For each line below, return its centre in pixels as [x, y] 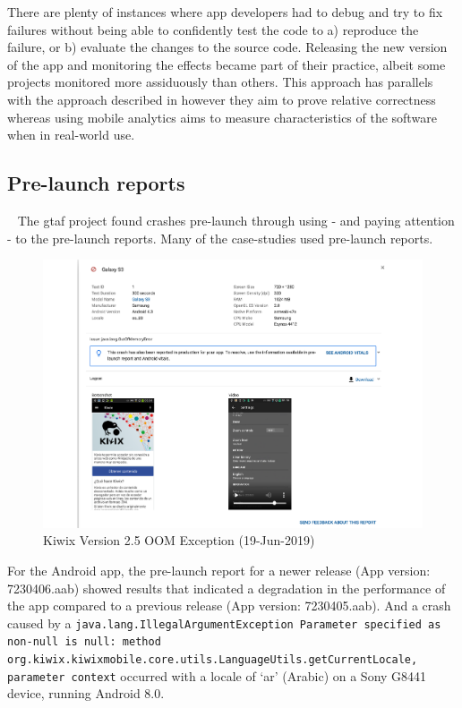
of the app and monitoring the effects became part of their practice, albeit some [227, 64]
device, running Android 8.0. [86, 693]
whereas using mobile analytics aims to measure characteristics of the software [222, 117]
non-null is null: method [84, 642]
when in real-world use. [71, 135]
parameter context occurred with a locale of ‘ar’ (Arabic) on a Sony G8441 [217, 675]
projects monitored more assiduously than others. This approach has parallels [220, 82]
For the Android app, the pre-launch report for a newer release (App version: [219, 570]
